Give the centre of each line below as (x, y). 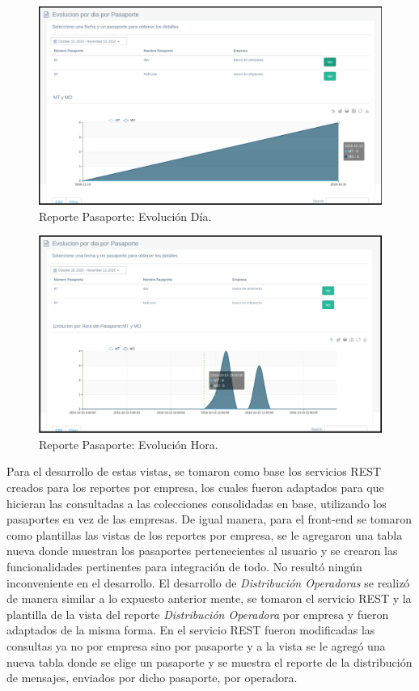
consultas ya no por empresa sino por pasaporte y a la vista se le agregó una (196, 645)
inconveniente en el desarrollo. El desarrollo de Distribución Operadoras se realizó (208, 582)
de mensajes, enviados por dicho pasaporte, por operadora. (152, 678)
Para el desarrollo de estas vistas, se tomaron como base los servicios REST (194, 471)
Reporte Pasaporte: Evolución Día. (125, 216)
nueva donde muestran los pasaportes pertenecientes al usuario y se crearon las (202, 551)
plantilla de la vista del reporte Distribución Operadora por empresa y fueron (198, 614)
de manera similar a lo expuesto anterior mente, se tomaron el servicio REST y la (209, 598)
